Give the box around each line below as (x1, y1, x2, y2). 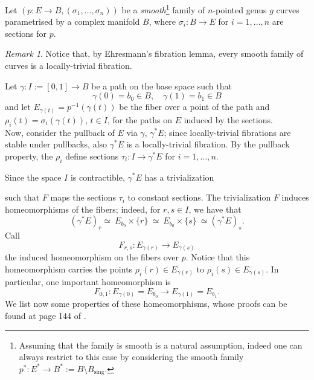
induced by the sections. (184, 113, 273, 126)
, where (149, 15, 176, 28)
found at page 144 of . (5, 309, 86, 322)
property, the (5, 149, 53, 162)
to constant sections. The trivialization (127, 191, 271, 204)
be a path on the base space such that (91, 79, 232, 92)
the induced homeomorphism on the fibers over (5, 251, 179, 263)
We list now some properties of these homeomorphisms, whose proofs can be (5, 297, 287, 310)
